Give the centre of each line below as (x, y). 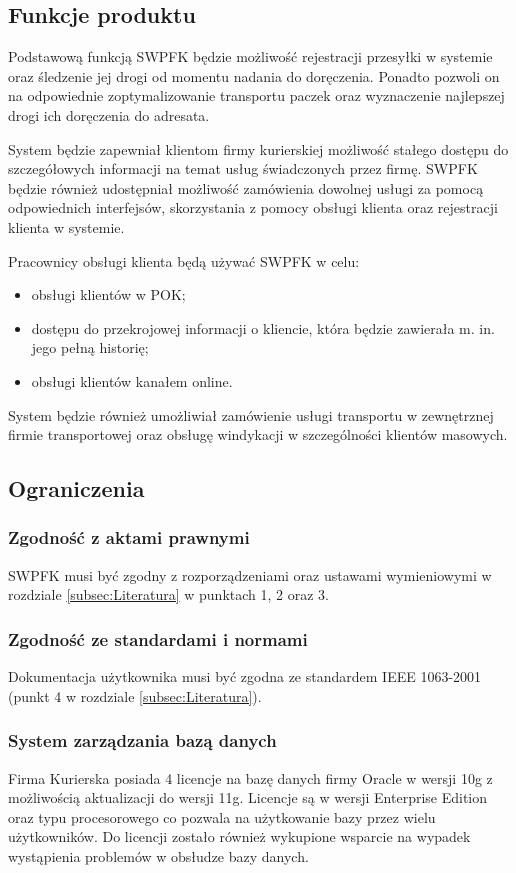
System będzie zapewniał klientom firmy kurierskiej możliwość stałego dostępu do (258, 148)
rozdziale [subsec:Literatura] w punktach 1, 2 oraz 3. (168, 594)
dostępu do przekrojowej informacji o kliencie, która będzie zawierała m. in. (263, 327)
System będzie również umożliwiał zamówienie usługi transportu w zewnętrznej (251, 414)
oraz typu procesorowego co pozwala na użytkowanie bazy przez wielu (222, 816)
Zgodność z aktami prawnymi (129, 537)
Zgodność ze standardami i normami (158, 638)
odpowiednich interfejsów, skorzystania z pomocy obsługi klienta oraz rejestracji (253, 207)
